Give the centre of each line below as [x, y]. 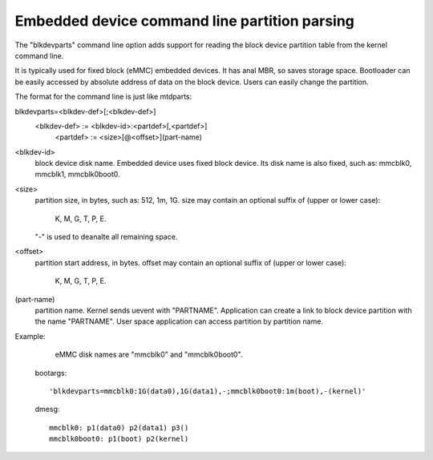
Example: [30, 336]
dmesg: [47, 410]
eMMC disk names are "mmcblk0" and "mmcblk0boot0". [149, 355]
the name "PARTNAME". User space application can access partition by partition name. [179, 321]
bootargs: [51, 373]
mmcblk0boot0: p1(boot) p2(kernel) [119, 439]
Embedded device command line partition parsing [184, 21]
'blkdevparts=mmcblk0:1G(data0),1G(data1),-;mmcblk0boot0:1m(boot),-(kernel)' [208, 391]
